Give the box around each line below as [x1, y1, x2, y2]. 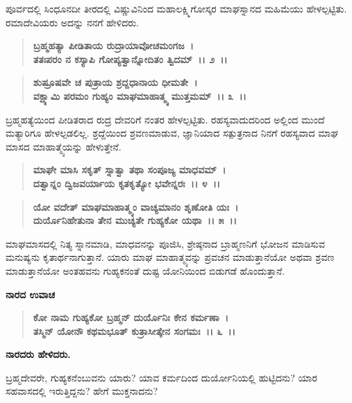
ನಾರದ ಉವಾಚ [6, 286, 55, 301]
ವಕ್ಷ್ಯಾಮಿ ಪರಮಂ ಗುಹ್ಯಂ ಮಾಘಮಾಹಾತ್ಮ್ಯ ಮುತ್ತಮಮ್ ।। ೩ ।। [33, 88, 246, 103]
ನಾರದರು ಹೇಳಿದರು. [6, 347, 71, 361]
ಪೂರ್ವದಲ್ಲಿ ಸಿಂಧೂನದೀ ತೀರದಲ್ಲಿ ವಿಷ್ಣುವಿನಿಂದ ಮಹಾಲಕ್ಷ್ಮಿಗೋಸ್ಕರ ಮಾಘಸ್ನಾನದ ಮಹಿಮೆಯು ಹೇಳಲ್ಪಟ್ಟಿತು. [6, 1, 347, 15]
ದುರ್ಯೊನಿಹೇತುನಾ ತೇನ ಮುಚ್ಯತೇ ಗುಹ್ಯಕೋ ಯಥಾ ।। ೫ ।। [33, 213, 237, 228]
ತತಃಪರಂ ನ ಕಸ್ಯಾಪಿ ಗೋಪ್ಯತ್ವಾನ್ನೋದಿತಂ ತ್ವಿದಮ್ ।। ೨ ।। [33, 51, 228, 66]
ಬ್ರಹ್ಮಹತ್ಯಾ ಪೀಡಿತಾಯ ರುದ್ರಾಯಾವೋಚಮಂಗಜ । [33, 38, 194, 53]
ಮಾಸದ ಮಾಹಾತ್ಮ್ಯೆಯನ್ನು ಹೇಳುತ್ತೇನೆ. [6, 139, 121, 153]
